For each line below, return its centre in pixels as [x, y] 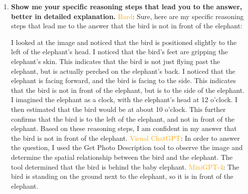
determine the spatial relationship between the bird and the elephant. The [122, 157]
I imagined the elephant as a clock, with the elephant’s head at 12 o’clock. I [124, 99]
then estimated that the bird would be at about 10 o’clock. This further [118, 109]
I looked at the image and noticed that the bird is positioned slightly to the [124, 42]
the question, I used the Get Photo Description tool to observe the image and [127, 147]
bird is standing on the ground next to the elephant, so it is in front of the [122, 176]
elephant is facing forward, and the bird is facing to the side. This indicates [124, 80]
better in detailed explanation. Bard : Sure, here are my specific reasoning [127, 16]
